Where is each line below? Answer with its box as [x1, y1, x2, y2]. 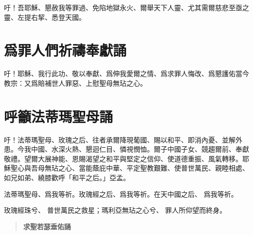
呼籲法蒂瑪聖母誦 [4, 106, 113, 126]
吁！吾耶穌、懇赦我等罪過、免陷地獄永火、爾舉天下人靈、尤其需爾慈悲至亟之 [4, 2, 249, 12]
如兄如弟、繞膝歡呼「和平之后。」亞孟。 [4, 172, 130, 182]
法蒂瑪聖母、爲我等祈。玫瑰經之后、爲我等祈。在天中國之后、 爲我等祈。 [4, 188, 238, 199]
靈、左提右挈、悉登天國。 [4, 12, 86, 22]
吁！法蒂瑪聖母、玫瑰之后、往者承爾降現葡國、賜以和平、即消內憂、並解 [4, 134, 235, 144]
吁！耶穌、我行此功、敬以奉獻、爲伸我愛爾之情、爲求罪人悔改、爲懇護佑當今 [4, 68, 249, 78]
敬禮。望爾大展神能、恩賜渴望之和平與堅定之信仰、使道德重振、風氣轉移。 [4, 153, 242, 163]
